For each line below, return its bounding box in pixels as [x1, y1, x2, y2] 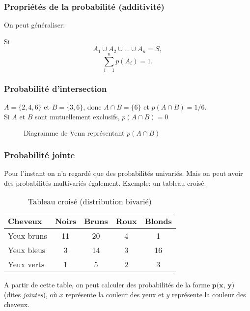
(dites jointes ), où [4, 289, 57, 299]
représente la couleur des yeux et [65, 289, 164, 299]
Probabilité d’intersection [4, 82, 107, 94]
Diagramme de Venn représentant [24, 128, 125, 138]
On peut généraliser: [4, 20, 65, 30]
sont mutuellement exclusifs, [35, 111, 120, 121]
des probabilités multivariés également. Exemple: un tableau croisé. [4, 177, 206, 188]
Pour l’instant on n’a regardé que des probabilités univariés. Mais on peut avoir [4, 168, 243, 178]
